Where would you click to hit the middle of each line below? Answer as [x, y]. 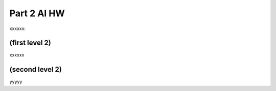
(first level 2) [30, 43]
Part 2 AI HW [37, 13]
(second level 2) [36, 69]
